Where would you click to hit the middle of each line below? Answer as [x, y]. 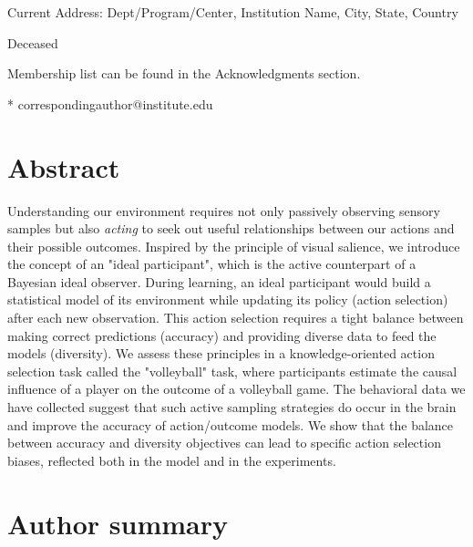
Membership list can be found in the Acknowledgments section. [184, 73]
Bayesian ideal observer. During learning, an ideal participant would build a [219, 281]
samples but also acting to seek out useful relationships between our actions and [231, 228]
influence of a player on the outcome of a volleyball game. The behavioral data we [236, 389]
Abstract [64, 166]
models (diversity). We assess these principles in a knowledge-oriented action [221, 353]
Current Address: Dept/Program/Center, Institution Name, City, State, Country [233, 12]
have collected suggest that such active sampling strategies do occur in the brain [232, 407]
